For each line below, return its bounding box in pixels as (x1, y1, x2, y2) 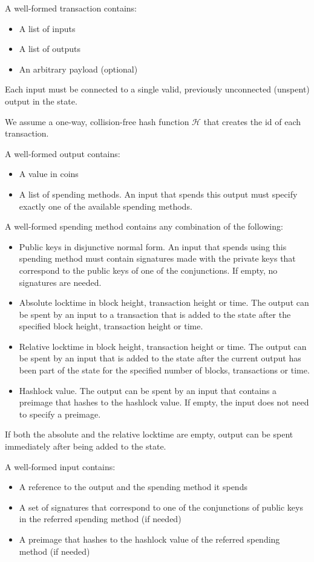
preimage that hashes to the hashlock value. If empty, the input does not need (19, 396, 309, 409)
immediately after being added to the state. (5, 440, 166, 453)
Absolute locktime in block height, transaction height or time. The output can (19, 296, 309, 309)
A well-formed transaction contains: (5, 2, 137, 14)
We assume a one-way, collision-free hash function (5, 115, 189, 128)
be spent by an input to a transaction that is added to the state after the (19, 308, 291, 320)
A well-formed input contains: (5, 460, 116, 473)
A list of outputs (19, 42, 81, 55)
